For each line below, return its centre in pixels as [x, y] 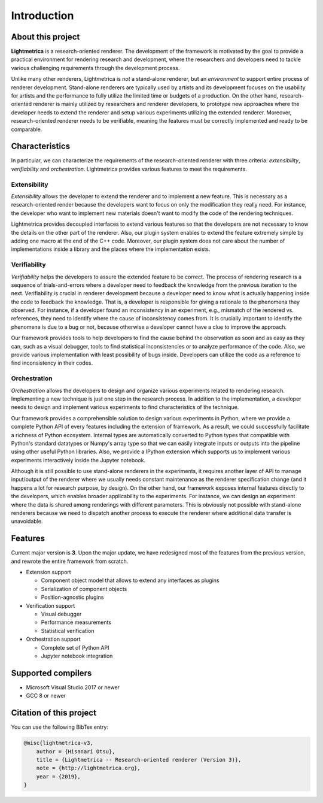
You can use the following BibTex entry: [60, 727]
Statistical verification [68, 631]
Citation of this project [54, 713]
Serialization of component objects [84, 589]
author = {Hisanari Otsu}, [76, 751]
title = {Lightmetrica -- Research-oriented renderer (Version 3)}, [139, 760]
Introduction [42, 16]
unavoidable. [27, 522]
